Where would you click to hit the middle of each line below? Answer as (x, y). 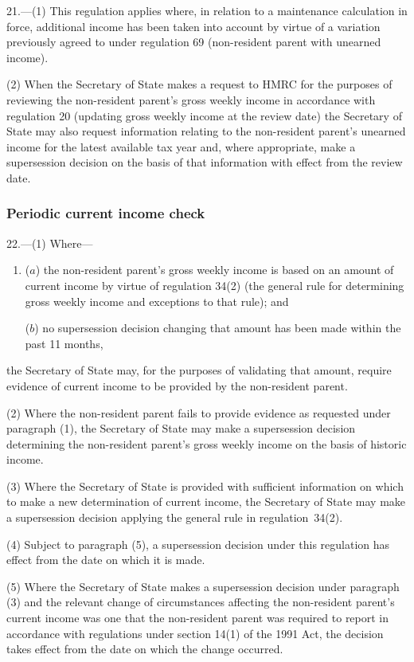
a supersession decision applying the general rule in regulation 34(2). (175, 517)
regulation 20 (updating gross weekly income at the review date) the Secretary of (204, 115)
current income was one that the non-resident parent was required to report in (198, 618)
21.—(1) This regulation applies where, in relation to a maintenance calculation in (207, 10)
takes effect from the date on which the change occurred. (145, 649)
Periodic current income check (106, 213)
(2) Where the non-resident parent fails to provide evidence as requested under (199, 412)
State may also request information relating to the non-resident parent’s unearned (206, 131)
